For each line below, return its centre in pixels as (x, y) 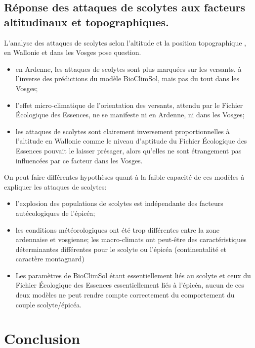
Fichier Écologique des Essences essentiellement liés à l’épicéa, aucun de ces (130, 285)
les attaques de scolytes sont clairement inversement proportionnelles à (123, 131)
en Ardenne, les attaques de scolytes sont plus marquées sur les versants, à (128, 69)
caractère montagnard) (50, 259)
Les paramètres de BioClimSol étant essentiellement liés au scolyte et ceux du (133, 275)
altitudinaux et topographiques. (86, 22)
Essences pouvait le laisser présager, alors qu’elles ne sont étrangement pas (128, 150)
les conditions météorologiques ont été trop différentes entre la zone (118, 229)
